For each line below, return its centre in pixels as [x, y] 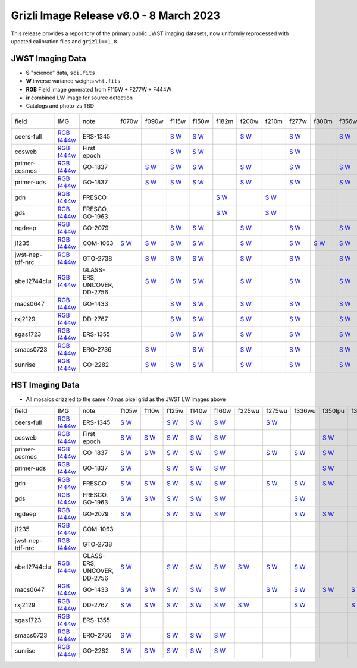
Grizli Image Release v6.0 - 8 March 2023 [115, 15]
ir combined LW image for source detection [79, 98]
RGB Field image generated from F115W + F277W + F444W [99, 89]
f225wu [249, 410]
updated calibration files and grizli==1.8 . [65, 41]
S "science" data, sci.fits [60, 73]
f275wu [277, 410]
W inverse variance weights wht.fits [73, 81]
